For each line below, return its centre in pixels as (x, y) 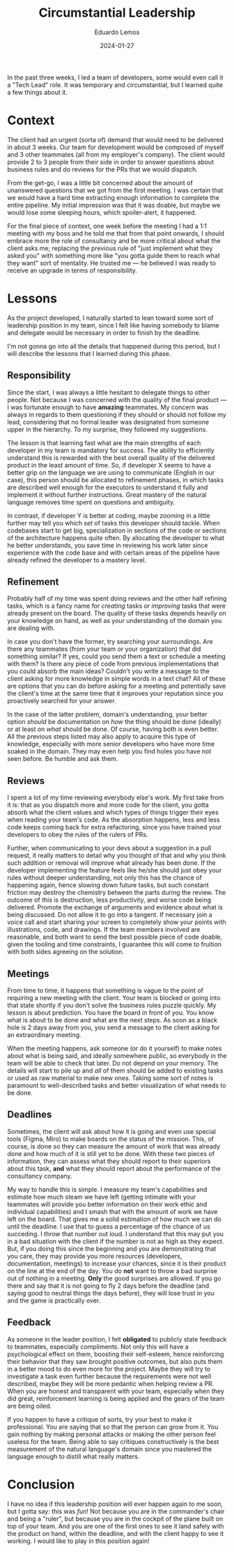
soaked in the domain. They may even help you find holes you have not (109, 751)
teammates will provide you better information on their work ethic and (107, 1204)
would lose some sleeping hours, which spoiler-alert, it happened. (102, 212)
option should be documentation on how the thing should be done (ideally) (114, 722)
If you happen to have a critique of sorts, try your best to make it (100, 1419)
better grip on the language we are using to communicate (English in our (111, 472)
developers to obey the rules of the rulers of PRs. (78, 835)
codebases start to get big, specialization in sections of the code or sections (117, 530)
